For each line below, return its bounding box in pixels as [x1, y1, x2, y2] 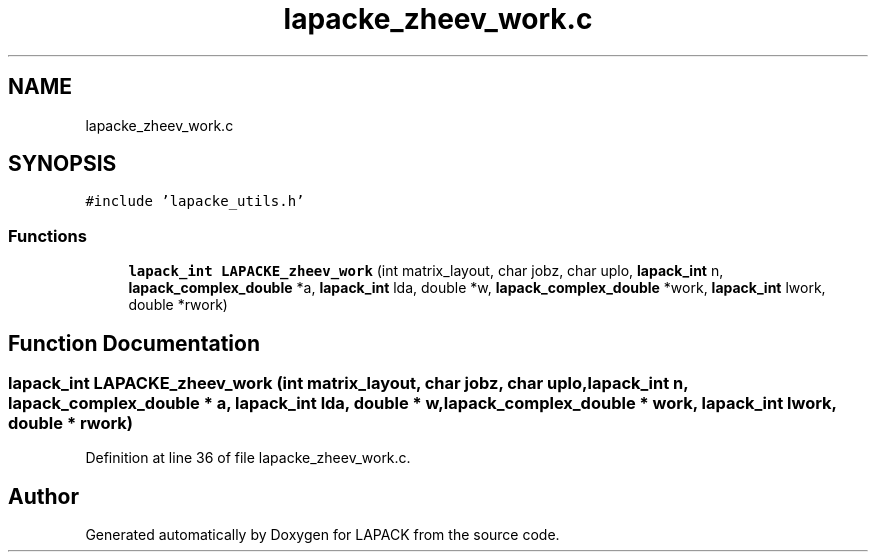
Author [8, 483, 79, 509]
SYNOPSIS [8, 151, 117, 177]
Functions [8, 225, 87, 246]
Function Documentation [8, 330, 260, 356]
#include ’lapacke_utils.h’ [85, 193, 305, 210]
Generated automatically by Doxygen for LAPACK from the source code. [85, 526, 560, 544]
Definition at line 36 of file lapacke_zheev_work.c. [85, 449, 411, 467]
